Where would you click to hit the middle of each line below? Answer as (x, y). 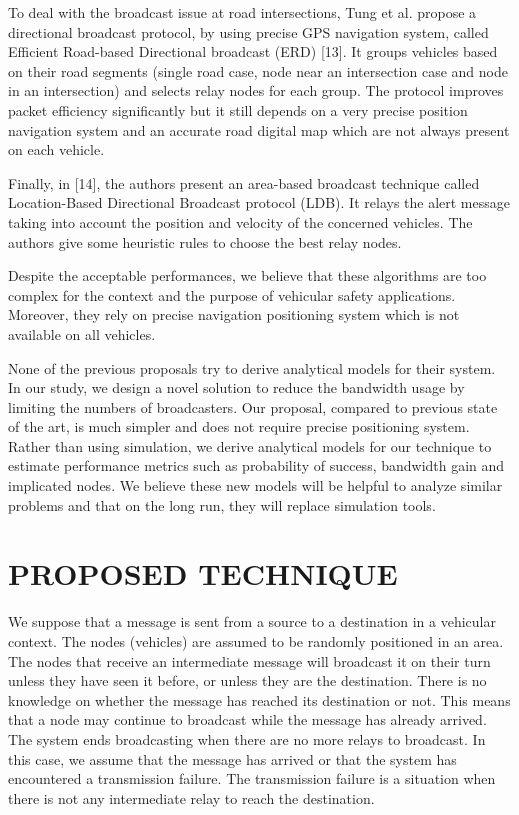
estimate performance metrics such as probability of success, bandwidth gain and (256, 465)
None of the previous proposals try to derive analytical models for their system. (252, 367)
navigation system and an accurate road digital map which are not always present (259, 129)
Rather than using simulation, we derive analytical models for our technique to (250, 445)
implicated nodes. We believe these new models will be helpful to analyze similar (255, 485)
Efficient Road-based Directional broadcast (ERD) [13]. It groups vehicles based (253, 51)
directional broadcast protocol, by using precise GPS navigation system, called (248, 31)
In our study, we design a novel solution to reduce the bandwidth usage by (236, 387)
